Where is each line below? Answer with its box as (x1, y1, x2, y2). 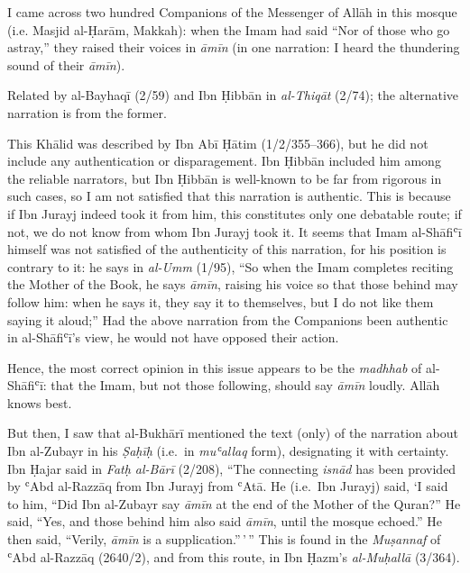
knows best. (7, 393, 72, 412)
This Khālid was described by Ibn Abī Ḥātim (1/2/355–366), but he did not (7, 133, 429, 152)
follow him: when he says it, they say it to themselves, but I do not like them (7, 292, 434, 311)
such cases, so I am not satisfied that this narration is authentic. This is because (7, 186, 451, 205)
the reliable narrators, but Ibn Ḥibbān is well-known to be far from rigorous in (7, 168, 442, 187)
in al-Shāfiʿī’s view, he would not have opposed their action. (7, 328, 339, 347)
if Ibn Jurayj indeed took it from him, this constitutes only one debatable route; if (7, 204, 462, 223)
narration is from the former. (7, 103, 167, 122)
